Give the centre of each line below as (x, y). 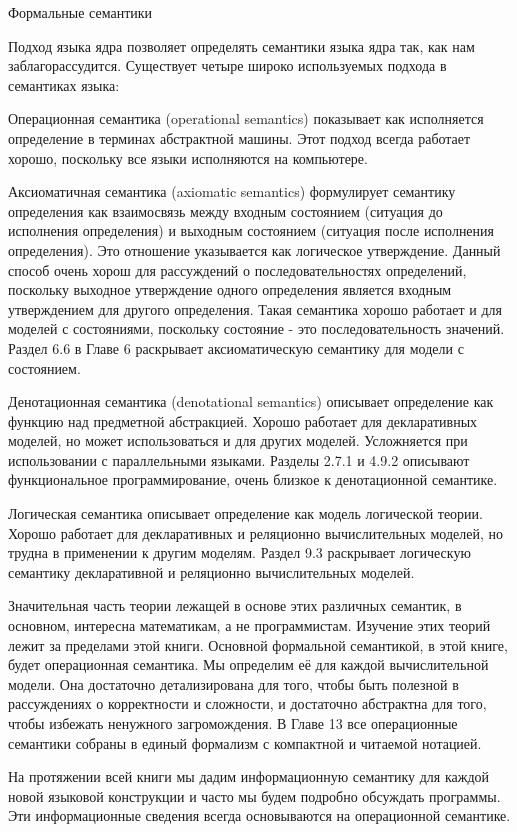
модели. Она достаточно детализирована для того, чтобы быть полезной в (233, 683)
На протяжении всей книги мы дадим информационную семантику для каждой (249, 776)
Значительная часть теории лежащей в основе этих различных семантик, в (235, 605)
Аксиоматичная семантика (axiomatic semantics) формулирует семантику (232, 191)
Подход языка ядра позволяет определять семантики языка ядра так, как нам (241, 45)
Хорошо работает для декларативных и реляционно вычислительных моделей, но (255, 532)
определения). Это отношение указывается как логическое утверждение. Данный (254, 249)
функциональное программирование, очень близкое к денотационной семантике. (253, 479)
